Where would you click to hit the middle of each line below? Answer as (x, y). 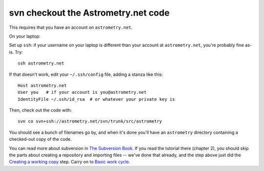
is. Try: (16, 52)
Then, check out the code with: (40, 110)
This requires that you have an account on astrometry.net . (71, 27)
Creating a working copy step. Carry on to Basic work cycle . (70, 162)
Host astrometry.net (42, 85)
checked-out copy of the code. (40, 139)
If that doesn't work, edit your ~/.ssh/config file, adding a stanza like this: (86, 74)
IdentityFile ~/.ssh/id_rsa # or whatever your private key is (97, 99)
